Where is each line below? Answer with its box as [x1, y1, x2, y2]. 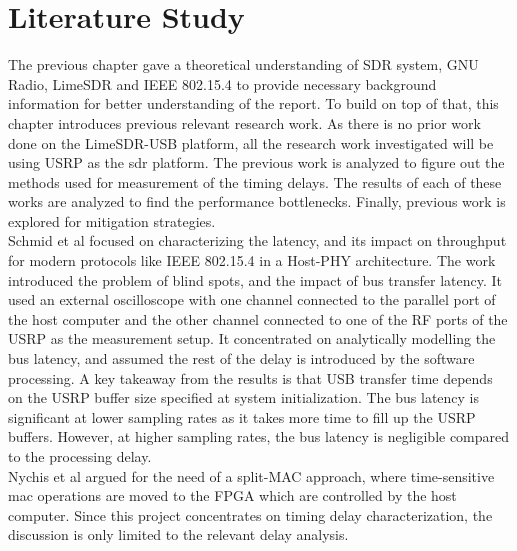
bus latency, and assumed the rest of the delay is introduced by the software [8, 348, 475, 369]
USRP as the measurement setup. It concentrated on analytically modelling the [8, 328, 496, 349]
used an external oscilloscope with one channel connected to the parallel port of [8, 289, 496, 310]
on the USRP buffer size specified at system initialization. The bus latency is [8, 387, 480, 408]
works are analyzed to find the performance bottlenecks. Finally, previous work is [8, 191, 506, 212]
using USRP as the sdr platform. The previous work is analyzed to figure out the [8, 152, 505, 173]
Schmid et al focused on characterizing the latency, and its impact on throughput [8, 230, 507, 251]
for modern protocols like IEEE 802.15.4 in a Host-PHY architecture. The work [8, 250, 496, 271]
